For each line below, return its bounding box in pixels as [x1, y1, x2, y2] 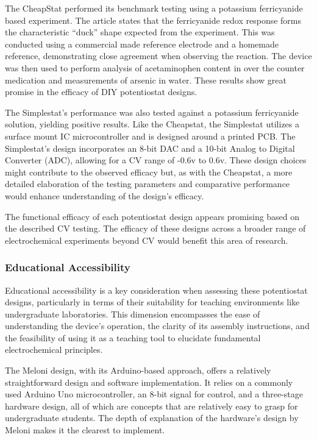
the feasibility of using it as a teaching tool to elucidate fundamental [5, 331, 261, 344]
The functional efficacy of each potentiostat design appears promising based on [5, 210, 300, 222]
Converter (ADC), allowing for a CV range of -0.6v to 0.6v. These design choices [5, 154, 307, 166]
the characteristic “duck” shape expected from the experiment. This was [5, 26, 275, 38]
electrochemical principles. [5, 343, 103, 356]
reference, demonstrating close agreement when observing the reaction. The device [5, 49, 312, 62]
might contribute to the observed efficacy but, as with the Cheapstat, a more [5, 165, 293, 178]
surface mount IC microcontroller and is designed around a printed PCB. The [5, 129, 296, 142]
